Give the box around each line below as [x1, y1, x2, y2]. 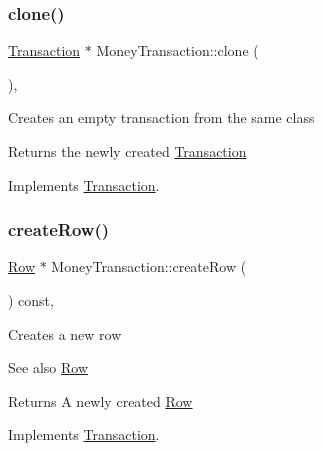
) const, [8, 290, 54, 310]
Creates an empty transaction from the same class [8, 107, 315, 128]
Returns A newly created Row [8, 390, 193, 411]
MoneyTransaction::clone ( [96, 40, 259, 61]
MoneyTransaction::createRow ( [51, 256, 247, 277]
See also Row [8, 357, 88, 378]
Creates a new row [8, 323, 122, 344]
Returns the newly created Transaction [8, 141, 247, 161]
